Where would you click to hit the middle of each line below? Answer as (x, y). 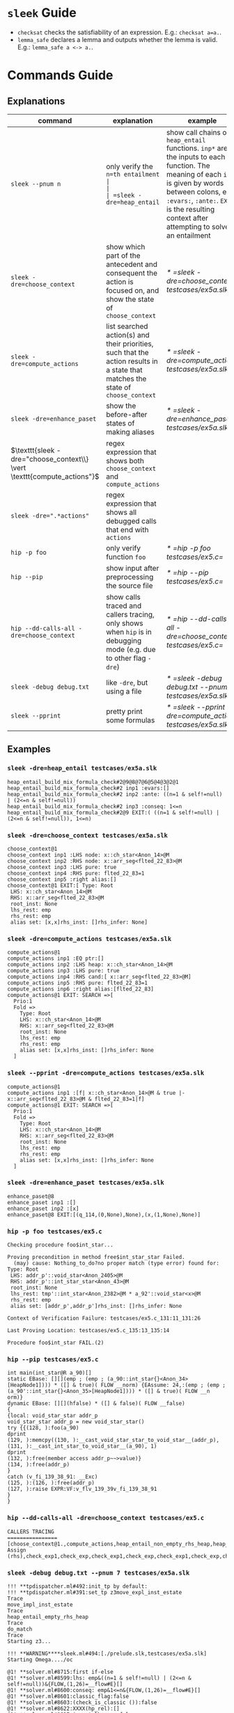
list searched (127, 326)
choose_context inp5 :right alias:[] (62, 879)
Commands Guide (60, 75)
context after (187, 218)
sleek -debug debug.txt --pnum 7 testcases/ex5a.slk (99, 1573)
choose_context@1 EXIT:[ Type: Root (60, 885)
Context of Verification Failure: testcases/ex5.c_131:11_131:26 (104, 1318)
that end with (127, 530)
